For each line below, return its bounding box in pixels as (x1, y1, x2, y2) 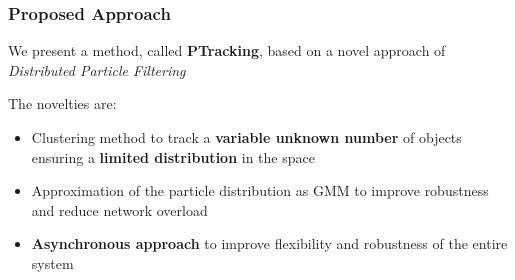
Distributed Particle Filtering (8, 59, 186, 80)
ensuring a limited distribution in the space (31, 146, 315, 167)
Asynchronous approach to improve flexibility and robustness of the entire (31, 233, 508, 254)
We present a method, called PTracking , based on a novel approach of (8, 40, 446, 61)
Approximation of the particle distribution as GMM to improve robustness (31, 180, 489, 201)
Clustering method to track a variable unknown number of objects (31, 127, 462, 147)
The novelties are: (8, 93, 117, 114)
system (31, 252, 74, 273)
